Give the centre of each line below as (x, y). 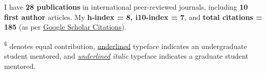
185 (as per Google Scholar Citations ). (65, 27)
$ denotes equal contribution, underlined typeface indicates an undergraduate (126, 45)
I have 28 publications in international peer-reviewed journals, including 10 (126, 7)
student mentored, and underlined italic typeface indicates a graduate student (126, 56)
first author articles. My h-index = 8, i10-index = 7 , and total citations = (133, 17)
